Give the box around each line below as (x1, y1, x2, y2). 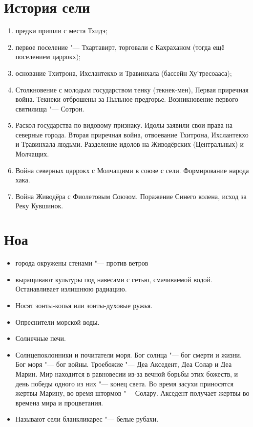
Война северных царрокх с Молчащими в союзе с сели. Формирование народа (15, 165, 249, 175)
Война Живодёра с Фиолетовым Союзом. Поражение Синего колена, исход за (15, 191, 247, 201)
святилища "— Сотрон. (15, 103, 84, 113)
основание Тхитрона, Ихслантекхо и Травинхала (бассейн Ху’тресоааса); (15, 67, 232, 78)
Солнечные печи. (15, 333, 66, 343)
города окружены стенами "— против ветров (15, 258, 148, 268)
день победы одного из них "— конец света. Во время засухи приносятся (15, 378, 233, 388)
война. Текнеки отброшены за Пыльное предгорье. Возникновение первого (15, 94, 238, 104)
